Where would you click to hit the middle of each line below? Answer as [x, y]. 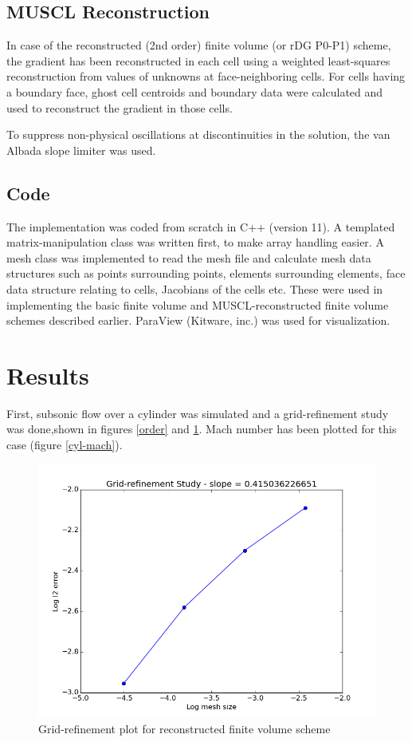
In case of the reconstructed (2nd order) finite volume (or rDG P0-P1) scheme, [199, 45]
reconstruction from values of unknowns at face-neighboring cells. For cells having [206, 76]
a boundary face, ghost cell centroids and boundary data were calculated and [195, 91]
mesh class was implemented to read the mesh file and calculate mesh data [189, 257]
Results [48, 375]
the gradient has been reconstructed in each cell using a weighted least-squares [198, 60]
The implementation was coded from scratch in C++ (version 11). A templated [201, 226]
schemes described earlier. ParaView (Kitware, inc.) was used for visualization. [198, 320]
